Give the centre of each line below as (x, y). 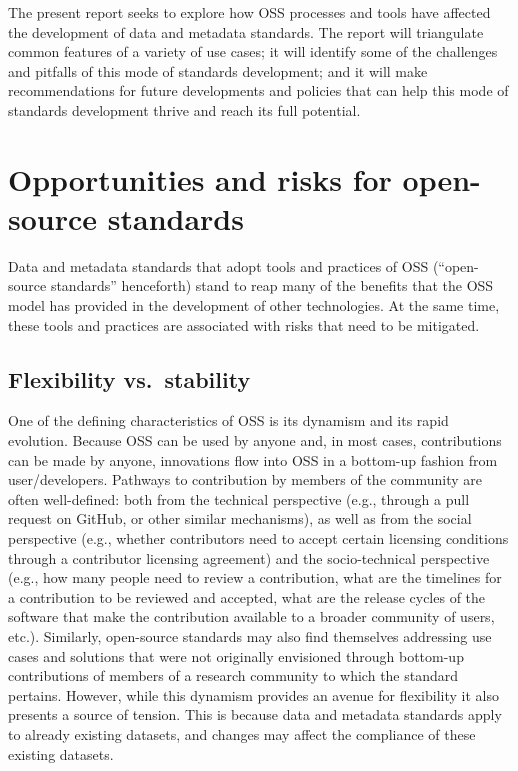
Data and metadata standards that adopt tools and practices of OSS (218, 265)
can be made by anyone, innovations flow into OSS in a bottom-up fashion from (253, 459)
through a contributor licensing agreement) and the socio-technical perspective (249, 557)
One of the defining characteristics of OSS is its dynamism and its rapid (228, 420)
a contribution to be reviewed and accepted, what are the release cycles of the (247, 596)
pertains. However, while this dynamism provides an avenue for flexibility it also (253, 694)
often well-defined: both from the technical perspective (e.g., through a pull (239, 498)
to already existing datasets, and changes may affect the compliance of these (242, 733)
